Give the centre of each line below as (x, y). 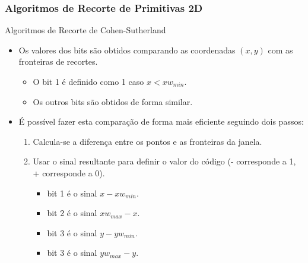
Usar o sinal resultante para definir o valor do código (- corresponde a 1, (164, 161)
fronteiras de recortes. (58, 61)
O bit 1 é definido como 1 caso (88, 81)
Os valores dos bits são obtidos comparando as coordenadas (127, 50)
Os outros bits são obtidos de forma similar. (113, 101)
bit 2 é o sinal (72, 213)
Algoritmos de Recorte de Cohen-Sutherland (85, 30)
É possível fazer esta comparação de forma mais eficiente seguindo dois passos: (161, 121)
